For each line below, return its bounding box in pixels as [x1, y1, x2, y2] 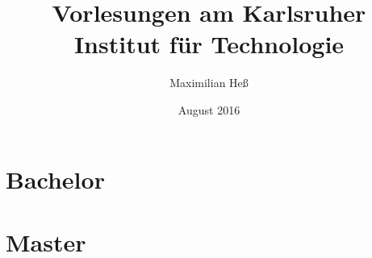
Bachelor [6, 162, 105, 195]
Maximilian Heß [169, 74, 249, 91]
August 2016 [178, 101, 240, 118]
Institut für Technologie [73, 27, 345, 60]
